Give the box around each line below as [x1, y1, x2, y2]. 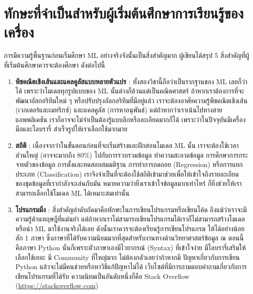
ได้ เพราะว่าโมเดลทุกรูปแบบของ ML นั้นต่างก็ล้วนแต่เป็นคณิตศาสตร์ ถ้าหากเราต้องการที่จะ [15, 86, 244, 96]
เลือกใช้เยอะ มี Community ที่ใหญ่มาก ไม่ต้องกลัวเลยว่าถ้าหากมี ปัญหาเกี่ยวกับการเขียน [15, 252, 240, 262]
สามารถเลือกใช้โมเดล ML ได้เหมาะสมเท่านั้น [15, 188, 130, 198]
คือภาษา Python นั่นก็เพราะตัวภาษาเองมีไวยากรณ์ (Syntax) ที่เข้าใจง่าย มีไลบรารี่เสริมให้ [15, 242, 246, 252]
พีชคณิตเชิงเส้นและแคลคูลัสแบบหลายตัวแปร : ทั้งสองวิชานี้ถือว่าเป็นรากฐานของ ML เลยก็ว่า [15, 76, 248, 86]
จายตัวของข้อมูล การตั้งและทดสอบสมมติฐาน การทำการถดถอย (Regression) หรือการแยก [15, 159, 243, 169]
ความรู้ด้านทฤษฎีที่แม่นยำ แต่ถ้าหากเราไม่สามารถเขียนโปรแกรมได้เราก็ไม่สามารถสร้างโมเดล [15, 214, 245, 224]
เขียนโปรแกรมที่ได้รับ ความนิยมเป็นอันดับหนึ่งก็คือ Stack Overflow [15, 271, 190, 281]
